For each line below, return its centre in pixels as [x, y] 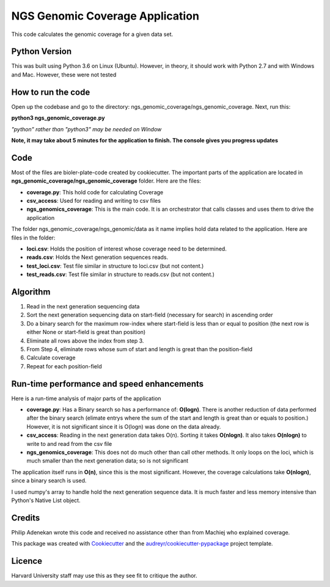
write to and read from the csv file [69, 443]
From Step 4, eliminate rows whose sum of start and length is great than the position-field [140, 349]
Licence [27, 561]
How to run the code [51, 92]
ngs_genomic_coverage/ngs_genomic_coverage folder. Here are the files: [106, 181]
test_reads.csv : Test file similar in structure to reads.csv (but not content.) [121, 274]
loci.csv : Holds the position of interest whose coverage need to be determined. [127, 249]
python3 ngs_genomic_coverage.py [58, 118]
